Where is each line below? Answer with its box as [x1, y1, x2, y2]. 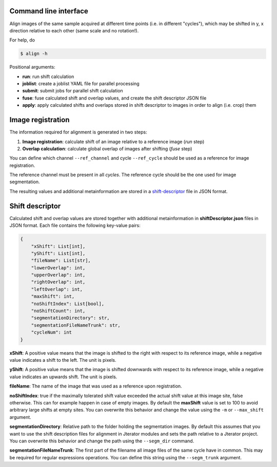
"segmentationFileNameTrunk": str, [31, 322, 121, 328]
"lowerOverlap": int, [31, 265, 86, 270]
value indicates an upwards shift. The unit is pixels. [9, 374, 117, 380]
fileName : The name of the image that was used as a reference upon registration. [9, 383, 182, 390]
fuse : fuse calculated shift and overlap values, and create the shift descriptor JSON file [22, 95, 207, 101]
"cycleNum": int [31, 329, 72, 336]
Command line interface [9, 7, 88, 15]
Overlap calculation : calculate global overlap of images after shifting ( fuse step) [22, 145, 192, 151]
